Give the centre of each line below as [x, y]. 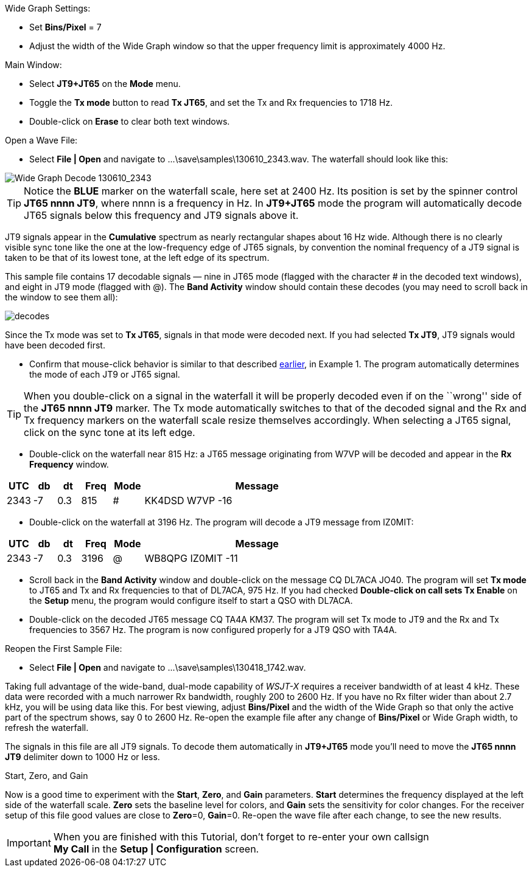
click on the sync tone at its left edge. [110, 432]
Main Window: [33, 65]
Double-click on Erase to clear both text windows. [130, 121]
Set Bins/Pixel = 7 [65, 27]
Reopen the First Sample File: [64, 649]
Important [29, 843]
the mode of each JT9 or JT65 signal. [105, 374]
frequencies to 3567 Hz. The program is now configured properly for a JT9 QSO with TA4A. [213, 630]
